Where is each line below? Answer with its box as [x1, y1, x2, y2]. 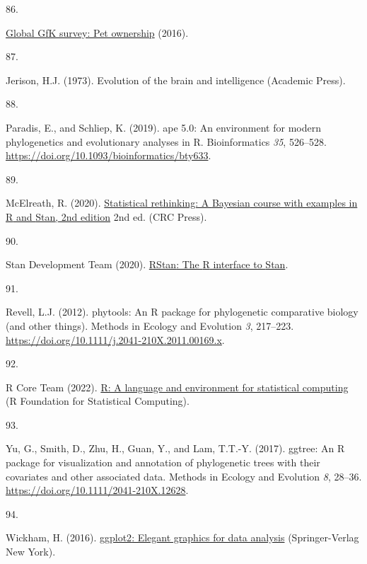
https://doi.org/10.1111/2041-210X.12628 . [6, 483, 189, 497]
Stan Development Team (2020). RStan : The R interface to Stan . [6, 257, 289, 272]
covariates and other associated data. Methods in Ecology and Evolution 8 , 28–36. [6, 468, 362, 483]
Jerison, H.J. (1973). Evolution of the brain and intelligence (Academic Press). [6, 72, 346, 87]
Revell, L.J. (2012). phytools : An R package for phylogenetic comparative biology [6, 304, 359, 319]
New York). [6, 544, 56, 559]
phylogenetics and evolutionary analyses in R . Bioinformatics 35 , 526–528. [6, 134, 327, 149]
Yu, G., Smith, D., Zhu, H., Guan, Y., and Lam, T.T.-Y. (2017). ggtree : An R [6, 441, 345, 456]
